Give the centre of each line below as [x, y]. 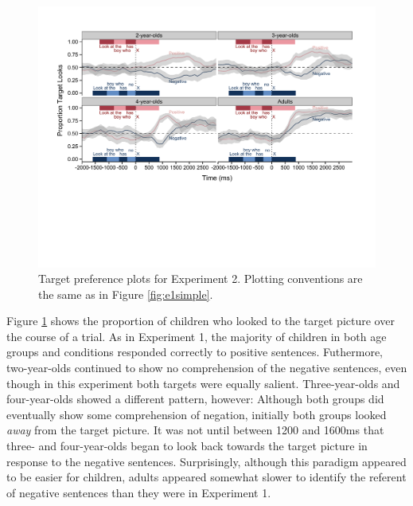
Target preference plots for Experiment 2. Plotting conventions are [201, 278]
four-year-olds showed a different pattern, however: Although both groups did [195, 399]
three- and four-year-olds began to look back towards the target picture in [187, 446]
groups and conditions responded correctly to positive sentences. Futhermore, [195, 352]
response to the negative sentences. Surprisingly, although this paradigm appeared [206, 461]
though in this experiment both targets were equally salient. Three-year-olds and [203, 383]
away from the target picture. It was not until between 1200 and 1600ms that [195, 430]
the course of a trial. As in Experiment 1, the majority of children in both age [197, 336]
